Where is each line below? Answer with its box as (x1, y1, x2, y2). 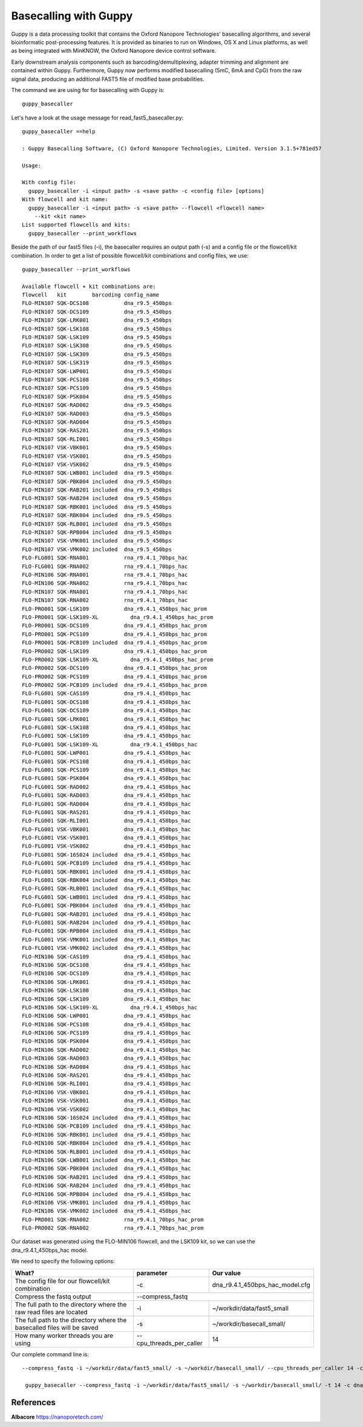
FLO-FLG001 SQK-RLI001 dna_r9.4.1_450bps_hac (22, 817, 191, 824)
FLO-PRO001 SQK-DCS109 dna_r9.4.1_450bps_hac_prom (22, 622, 207, 629)
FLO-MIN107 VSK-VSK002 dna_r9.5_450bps (22, 461, 172, 468)
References (11, 1397, 56, 1408)
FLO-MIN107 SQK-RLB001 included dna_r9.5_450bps (22, 520, 172, 527)
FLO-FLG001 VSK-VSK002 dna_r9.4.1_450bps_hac (22, 843, 191, 850)
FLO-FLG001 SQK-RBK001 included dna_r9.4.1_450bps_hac (22, 868, 191, 875)
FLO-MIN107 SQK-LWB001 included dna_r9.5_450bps (22, 470, 172, 476)
